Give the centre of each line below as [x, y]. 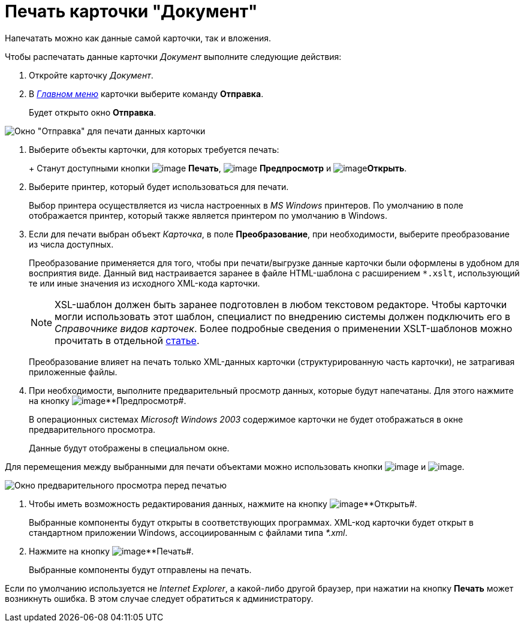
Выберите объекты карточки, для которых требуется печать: [154, 149]
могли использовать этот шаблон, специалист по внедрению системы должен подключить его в [282, 316]
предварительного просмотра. [92, 429]
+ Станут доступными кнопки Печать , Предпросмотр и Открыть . [218, 168]
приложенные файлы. [73, 372]
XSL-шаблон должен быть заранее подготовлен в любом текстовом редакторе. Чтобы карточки [281, 304]
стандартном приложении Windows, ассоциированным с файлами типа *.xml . [188, 532]
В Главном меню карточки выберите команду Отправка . [146, 94]
